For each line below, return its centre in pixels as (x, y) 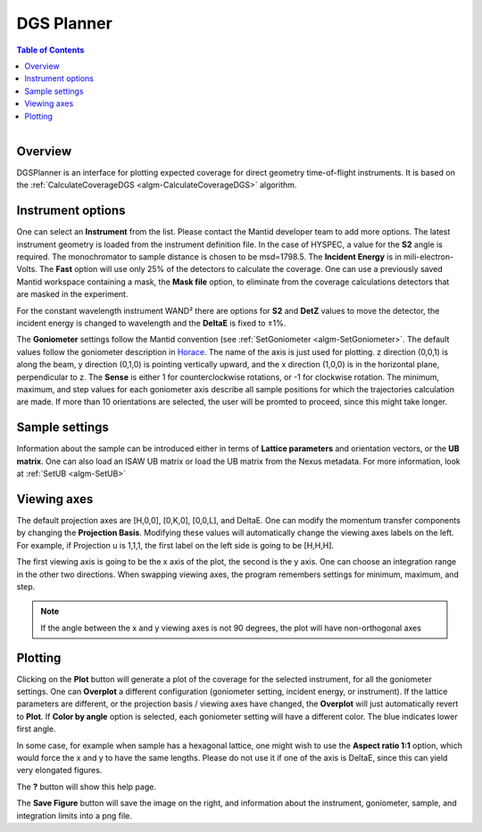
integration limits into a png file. (75, 815)
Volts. (27, 269)
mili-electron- (428, 257)
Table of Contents (50, 50)
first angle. (37, 729)
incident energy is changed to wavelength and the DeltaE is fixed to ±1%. (151, 323)
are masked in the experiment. (72, 294)
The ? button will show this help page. (86, 787)
